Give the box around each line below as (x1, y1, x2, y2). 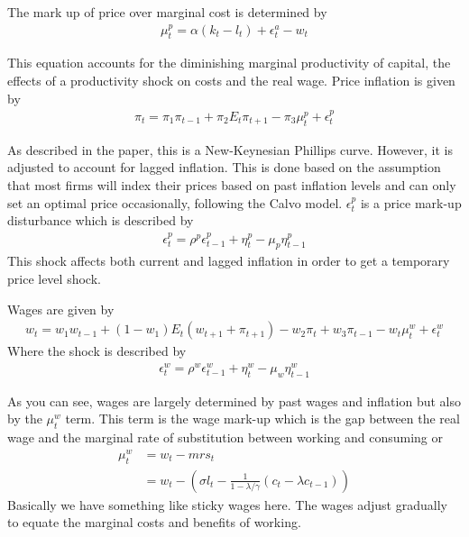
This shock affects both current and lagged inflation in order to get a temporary (7, 251, 450, 270)
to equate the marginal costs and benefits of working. (7, 513, 301, 532)
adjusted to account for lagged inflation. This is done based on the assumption (7, 158, 441, 177)
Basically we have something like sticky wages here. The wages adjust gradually (7, 495, 447, 514)
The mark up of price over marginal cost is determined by (7, 3, 327, 21)
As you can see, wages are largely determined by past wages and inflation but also (7, 391, 461, 410)
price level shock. (7, 269, 101, 288)
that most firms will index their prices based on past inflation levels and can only (7, 176, 456, 195)
